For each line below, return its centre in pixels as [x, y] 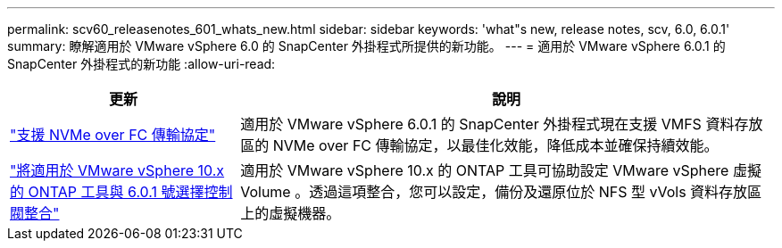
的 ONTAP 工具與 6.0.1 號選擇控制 [121, 192]
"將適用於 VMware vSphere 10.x [117, 170]
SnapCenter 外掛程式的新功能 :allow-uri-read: [141, 64]
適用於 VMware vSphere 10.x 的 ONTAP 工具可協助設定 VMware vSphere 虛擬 [501, 170]
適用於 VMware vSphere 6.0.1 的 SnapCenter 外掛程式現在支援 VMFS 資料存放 [502, 124]
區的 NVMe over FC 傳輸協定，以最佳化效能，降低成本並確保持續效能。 [479, 145]
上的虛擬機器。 [291, 213]
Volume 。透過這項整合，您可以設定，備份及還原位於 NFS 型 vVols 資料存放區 [501, 192]
